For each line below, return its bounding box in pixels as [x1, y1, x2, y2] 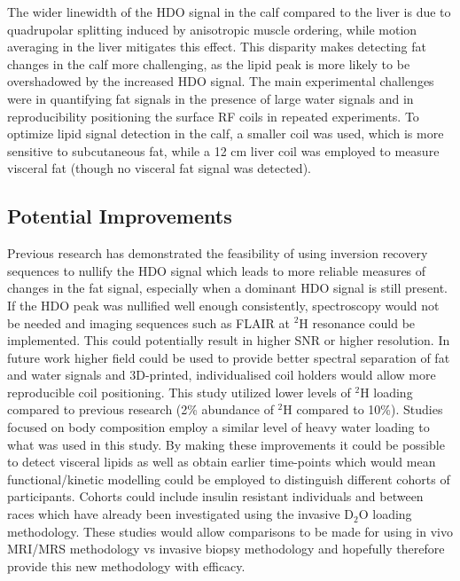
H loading [360, 382, 413, 401]
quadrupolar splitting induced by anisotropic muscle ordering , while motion [7, 20, 417, 38]
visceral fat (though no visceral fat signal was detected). [7, 159, 311, 177]
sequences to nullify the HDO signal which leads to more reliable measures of [7, 261, 426, 279]
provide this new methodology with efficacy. [7, 556, 246, 575]
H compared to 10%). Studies [283, 400, 443, 419]
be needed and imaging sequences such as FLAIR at [7, 313, 290, 332]
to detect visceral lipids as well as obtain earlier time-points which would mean [7, 452, 436, 471]
